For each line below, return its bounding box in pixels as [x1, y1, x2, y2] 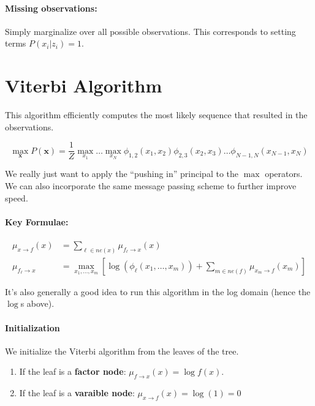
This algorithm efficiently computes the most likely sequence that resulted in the [5, 108, 308, 121]
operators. [265, 167, 303, 180]
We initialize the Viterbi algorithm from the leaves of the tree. [5, 344, 239, 357]
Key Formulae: [5, 215, 69, 228]
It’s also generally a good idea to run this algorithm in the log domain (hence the [5, 285, 311, 298]
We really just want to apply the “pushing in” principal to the [5, 167, 238, 180]
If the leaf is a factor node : [19, 365, 126, 378]
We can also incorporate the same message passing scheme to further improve [5, 179, 297, 192]
